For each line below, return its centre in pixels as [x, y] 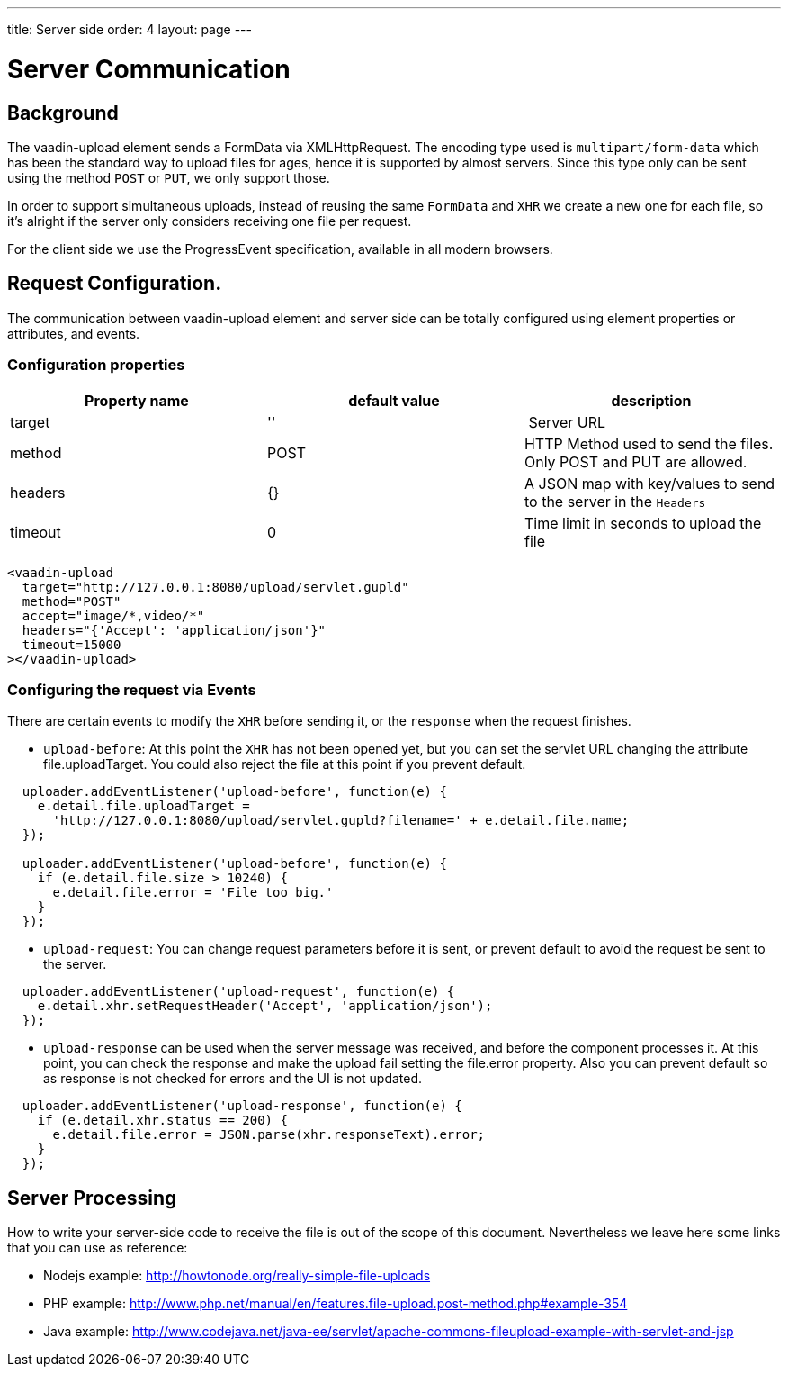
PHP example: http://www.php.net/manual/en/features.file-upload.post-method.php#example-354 [336, 1304]
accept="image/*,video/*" [113, 615]
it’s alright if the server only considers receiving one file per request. [210, 221]
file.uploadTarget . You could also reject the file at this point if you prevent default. [285, 764]
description [651, 400]
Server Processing [92, 1198]
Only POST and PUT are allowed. [636, 461]
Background [63, 113]
